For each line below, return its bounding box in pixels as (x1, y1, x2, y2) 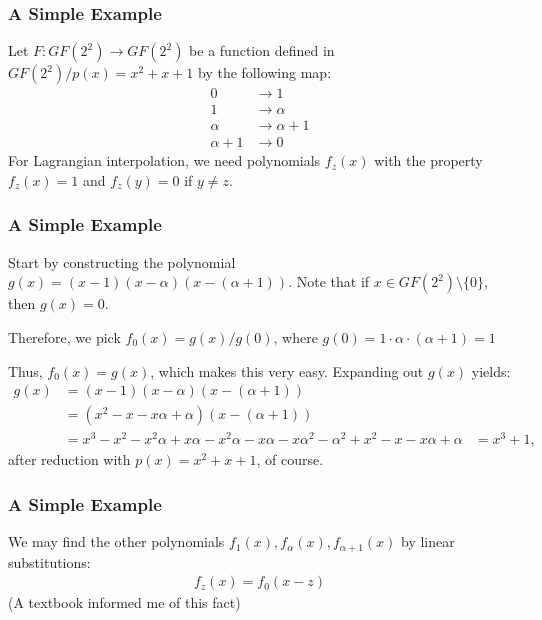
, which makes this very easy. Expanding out (150, 360, 424, 381)
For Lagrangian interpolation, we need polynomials (8, 150, 321, 171)
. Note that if (288, 271, 370, 292)
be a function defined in (189, 40, 335, 61)
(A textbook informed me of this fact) (8, 592, 241, 613)
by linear (401, 531, 455, 552)
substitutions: (8, 551, 91, 572)
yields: (471, 360, 511, 381)
